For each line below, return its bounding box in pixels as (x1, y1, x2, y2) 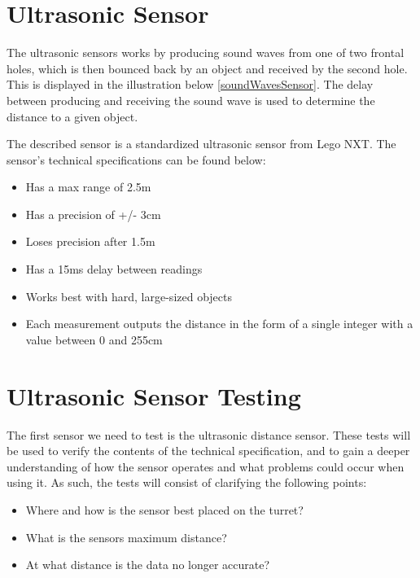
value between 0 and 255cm (25, 331, 163, 348)
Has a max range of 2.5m (25, 178, 151, 195)
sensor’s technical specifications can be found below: (7, 151, 266, 168)
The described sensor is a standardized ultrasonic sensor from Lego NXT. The (7, 135, 396, 152)
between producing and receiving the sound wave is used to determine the (7, 91, 375, 108)
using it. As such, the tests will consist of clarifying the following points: (7, 474, 367, 491)
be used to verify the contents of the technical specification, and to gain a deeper (7, 442, 410, 459)
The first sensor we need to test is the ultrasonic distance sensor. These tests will (7, 426, 411, 443)
